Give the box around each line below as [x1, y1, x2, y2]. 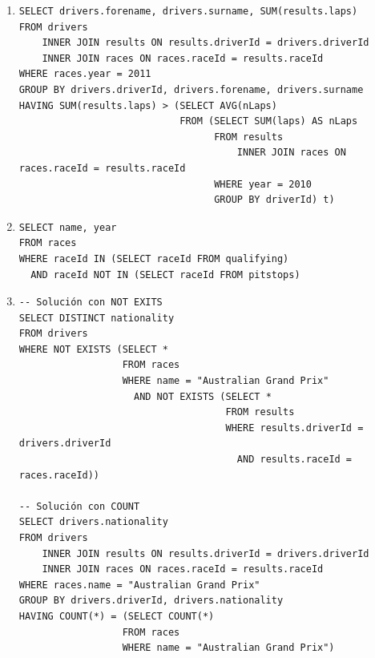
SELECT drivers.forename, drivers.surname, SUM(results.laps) [18, 6, 358, 17]
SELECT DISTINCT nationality [18, 312, 175, 324]
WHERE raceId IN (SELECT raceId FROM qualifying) [18, 252, 289, 264]
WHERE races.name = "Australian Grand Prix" [18, 579, 260, 591]
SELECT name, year [18, 221, 117, 233]
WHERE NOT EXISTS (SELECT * [18, 343, 168, 355]
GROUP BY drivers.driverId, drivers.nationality [18, 595, 284, 607]
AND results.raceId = [236, 454, 353, 466]
